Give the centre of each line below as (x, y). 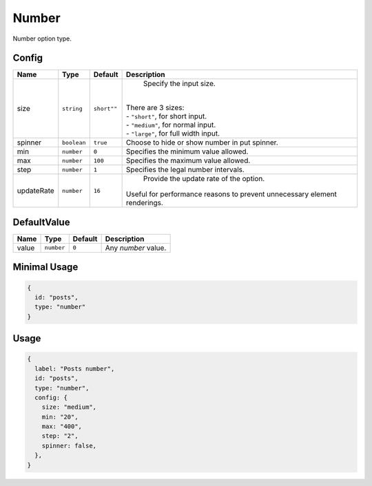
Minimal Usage (45, 267)
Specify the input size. (179, 84)
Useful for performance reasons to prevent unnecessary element (231, 194)
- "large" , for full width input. (173, 134)
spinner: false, (69, 445)
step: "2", (60, 436)
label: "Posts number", (75, 369)
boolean (74, 142)
